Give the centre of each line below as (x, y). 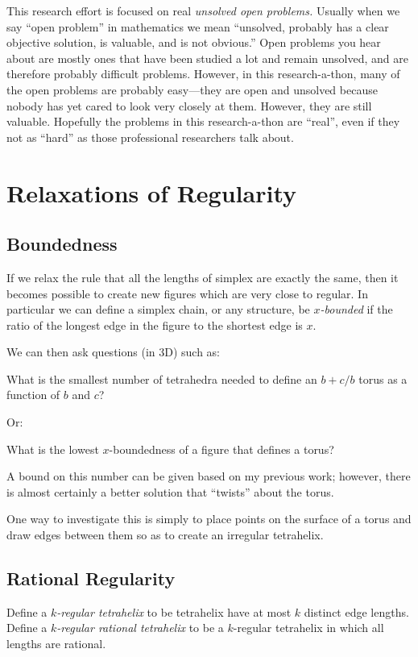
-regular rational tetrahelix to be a (140, 628)
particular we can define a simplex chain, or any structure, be (158, 309)
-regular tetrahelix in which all (308, 628)
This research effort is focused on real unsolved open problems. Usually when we (203, 10)
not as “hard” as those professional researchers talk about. (150, 137)
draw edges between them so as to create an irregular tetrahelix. (165, 535)
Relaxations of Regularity (151, 192)
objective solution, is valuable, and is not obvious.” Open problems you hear (194, 42)
